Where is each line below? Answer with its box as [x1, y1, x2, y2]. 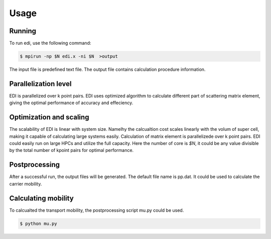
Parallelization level [9, 79, 72, 88]
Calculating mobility [9, 194, 74, 202]
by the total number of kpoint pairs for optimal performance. [9, 147, 134, 153]
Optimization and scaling [9, 113, 89, 122]
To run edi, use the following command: [9, 40, 91, 46]
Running [9, 27, 37, 35]
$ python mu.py [20, 220, 57, 226]
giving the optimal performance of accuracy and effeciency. [9, 100, 133, 106]
